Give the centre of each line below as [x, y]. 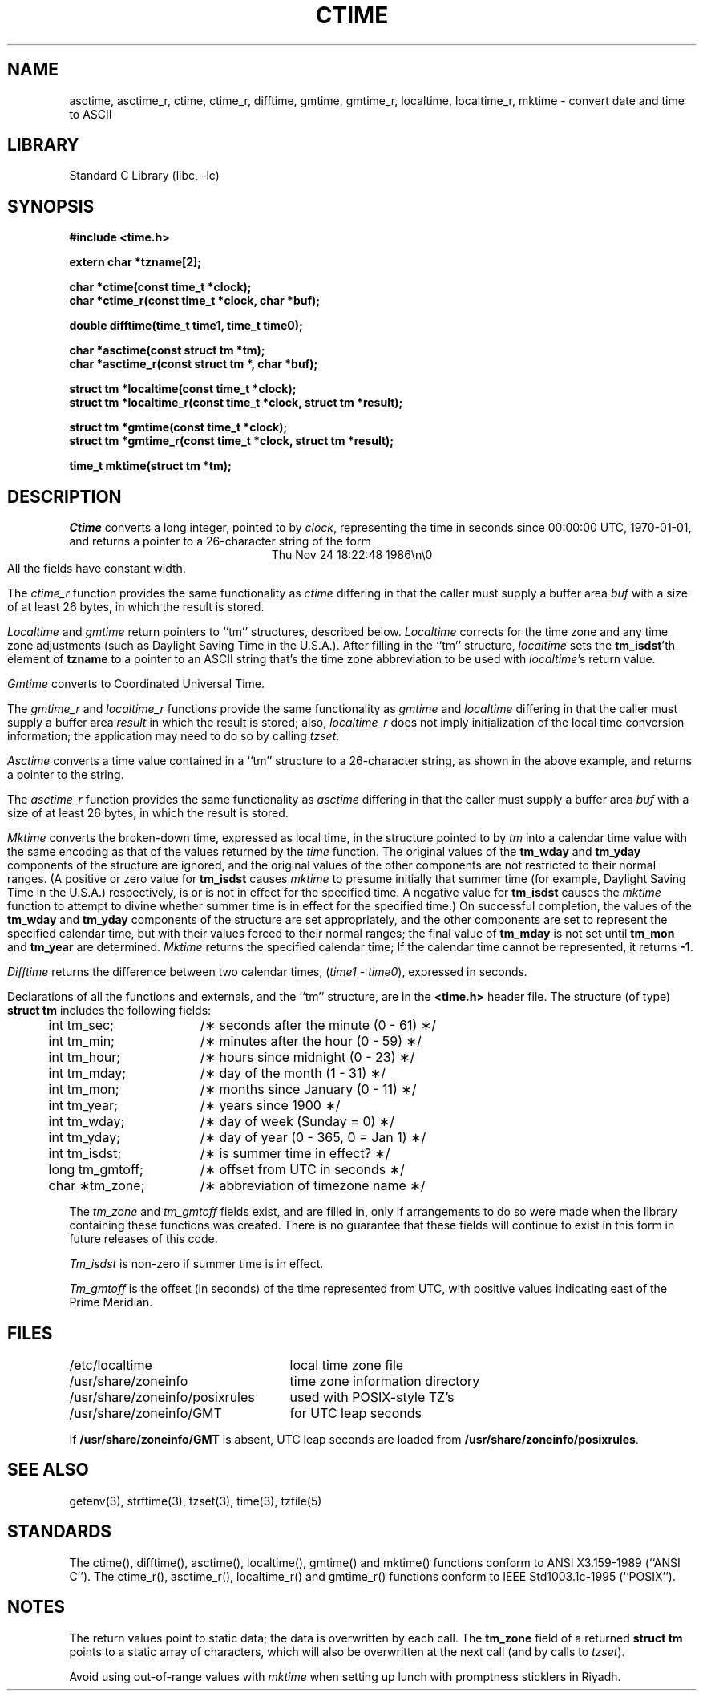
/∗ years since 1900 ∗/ [270, 1106]
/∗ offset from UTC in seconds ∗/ [302, 1170]
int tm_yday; [84, 1138]
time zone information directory [385, 1381]
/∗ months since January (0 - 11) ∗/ [308, 1089]
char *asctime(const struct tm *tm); [167, 350]
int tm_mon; [84, 1089]
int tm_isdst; [85, 1154]
